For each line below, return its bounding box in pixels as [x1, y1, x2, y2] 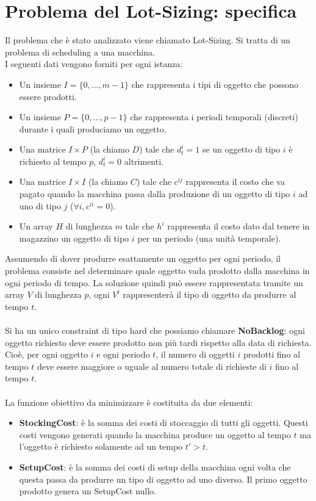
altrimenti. [124, 154, 163, 167]
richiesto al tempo [19, 154, 87, 167]
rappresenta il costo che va [185, 175, 285, 188]
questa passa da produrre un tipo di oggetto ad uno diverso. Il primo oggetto [19, 472, 307, 485]
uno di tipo [19, 199, 61, 212]
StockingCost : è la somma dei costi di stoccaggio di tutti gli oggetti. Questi [19, 416, 308, 429]
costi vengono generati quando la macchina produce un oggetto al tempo [19, 428, 291, 441]
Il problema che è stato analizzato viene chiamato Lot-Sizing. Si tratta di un [5, 34, 290, 46]
